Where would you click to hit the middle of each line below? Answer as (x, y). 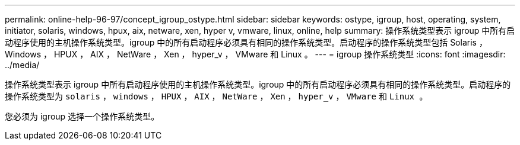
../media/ (22, 65)
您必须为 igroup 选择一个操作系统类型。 (82, 116)
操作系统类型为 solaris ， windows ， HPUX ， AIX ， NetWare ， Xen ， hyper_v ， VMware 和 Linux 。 (216, 96)
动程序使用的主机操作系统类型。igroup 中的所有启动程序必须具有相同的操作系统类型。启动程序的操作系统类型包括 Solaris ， (246, 42)
